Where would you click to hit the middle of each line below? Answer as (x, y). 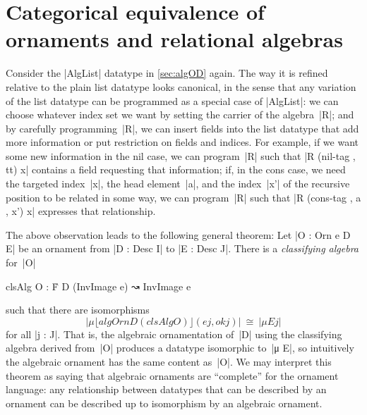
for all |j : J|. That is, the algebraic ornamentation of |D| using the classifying (174, 334)
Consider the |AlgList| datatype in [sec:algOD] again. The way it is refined (167, 73)
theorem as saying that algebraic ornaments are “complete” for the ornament (172, 375)
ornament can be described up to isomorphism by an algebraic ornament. (164, 403)
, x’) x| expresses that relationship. (81, 211)
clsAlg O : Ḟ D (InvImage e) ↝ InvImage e (98, 286)
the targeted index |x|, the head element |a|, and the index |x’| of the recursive (178, 184)
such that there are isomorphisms (78, 310)
